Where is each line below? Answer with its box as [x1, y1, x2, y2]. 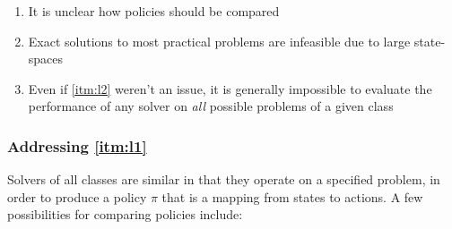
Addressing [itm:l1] [7, 134, 147, 157]
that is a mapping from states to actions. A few [161, 187, 423, 206]
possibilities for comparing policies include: [7, 205, 243, 224]
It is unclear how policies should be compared [28, 2, 280, 20]
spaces [28, 49, 64, 68]
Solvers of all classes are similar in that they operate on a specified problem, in [7, 170, 440, 189]
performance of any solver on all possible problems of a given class [28, 97, 394, 115]
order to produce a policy [7, 187, 147, 206]
